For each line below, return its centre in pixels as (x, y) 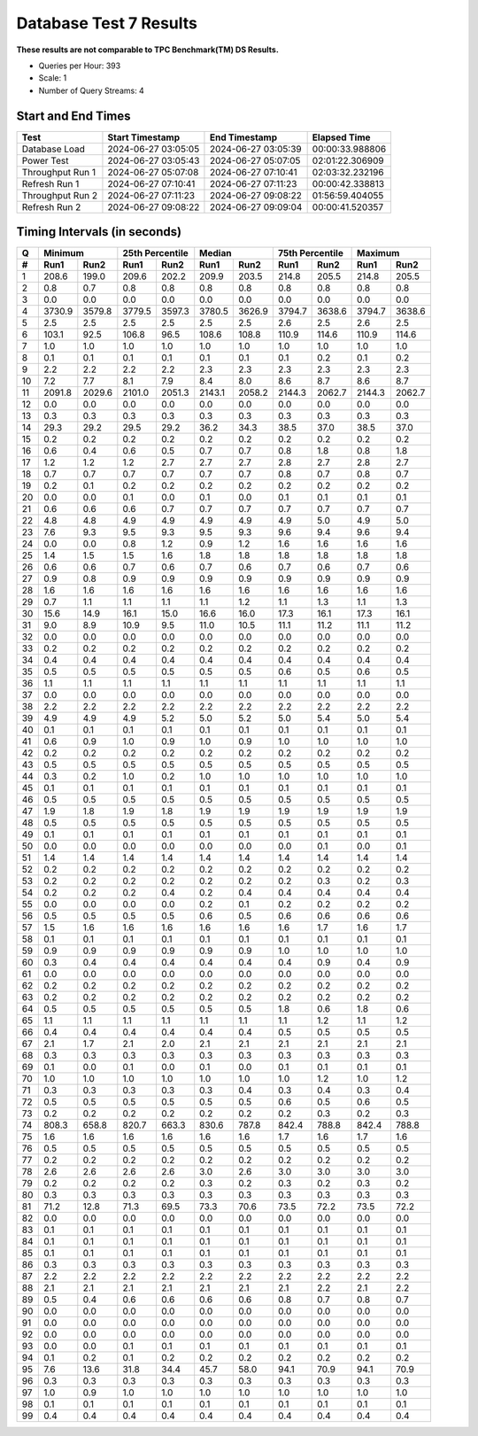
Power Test (45, 160)
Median (216, 253)
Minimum (63, 253)
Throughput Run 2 (60, 195)
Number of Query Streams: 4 (92, 90)
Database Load (54, 149)
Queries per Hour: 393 (80, 66)
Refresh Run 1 (50, 183)
